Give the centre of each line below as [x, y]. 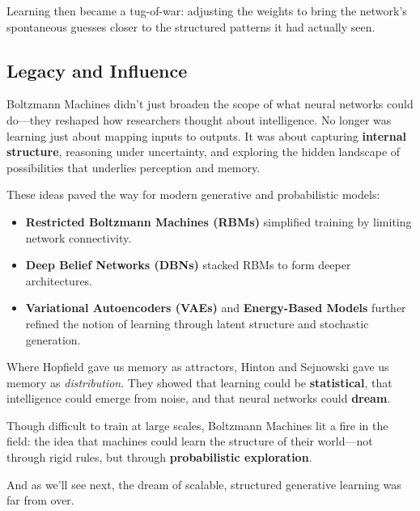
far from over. [40, 500]
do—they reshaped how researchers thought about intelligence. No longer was [199, 119]
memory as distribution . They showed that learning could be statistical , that [199, 382]
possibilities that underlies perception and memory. [134, 167]
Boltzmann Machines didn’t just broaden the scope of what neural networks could [210, 104]
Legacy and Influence [97, 70]
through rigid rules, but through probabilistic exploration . [159, 457]
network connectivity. [78, 237]
